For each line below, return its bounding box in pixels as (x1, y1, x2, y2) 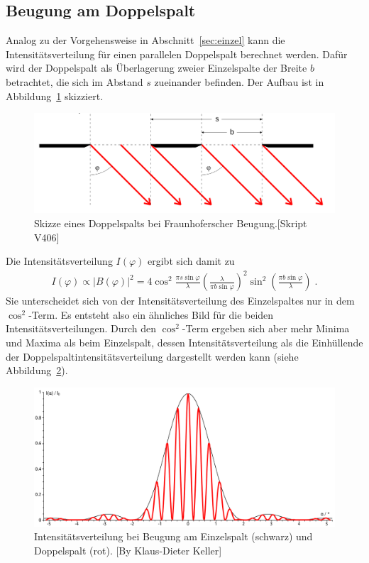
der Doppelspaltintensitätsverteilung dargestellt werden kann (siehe (6, 349, 299, 364)
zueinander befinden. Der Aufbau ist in (154, 74, 324, 89)
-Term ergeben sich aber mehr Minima (182, 321, 350, 336)
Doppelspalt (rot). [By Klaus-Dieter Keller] (34, 542, 222, 557)
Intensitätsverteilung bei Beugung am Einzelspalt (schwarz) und (34, 529, 313, 544)
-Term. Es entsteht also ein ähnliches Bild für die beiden (28, 307, 274, 322)
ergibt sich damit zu (148, 253, 235, 268)
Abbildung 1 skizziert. (6, 88, 104, 103)
